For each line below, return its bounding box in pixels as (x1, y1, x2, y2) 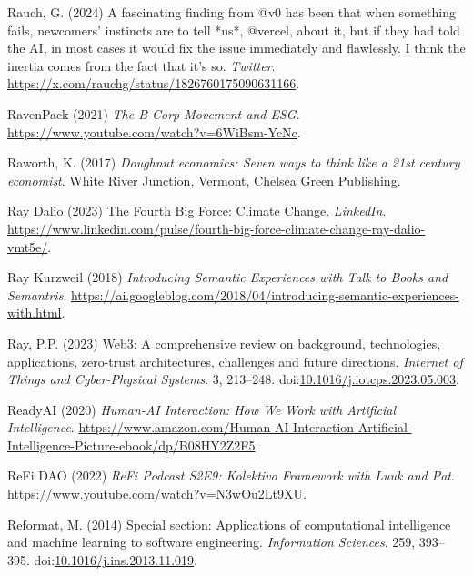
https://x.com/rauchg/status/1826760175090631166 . (7, 74, 300, 93)
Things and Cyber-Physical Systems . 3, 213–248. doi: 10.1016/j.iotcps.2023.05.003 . (7, 369, 459, 389)
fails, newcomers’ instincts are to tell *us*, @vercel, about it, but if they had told (7, 20, 460, 39)
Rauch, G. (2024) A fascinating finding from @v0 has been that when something (7, 3, 456, 21)
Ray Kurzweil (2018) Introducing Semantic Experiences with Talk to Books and (7, 268, 448, 287)
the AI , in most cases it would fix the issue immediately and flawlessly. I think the (7, 38, 466, 57)
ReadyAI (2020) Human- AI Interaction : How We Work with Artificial (7, 399, 397, 419)
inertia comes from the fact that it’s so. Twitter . (7, 56, 276, 75)
